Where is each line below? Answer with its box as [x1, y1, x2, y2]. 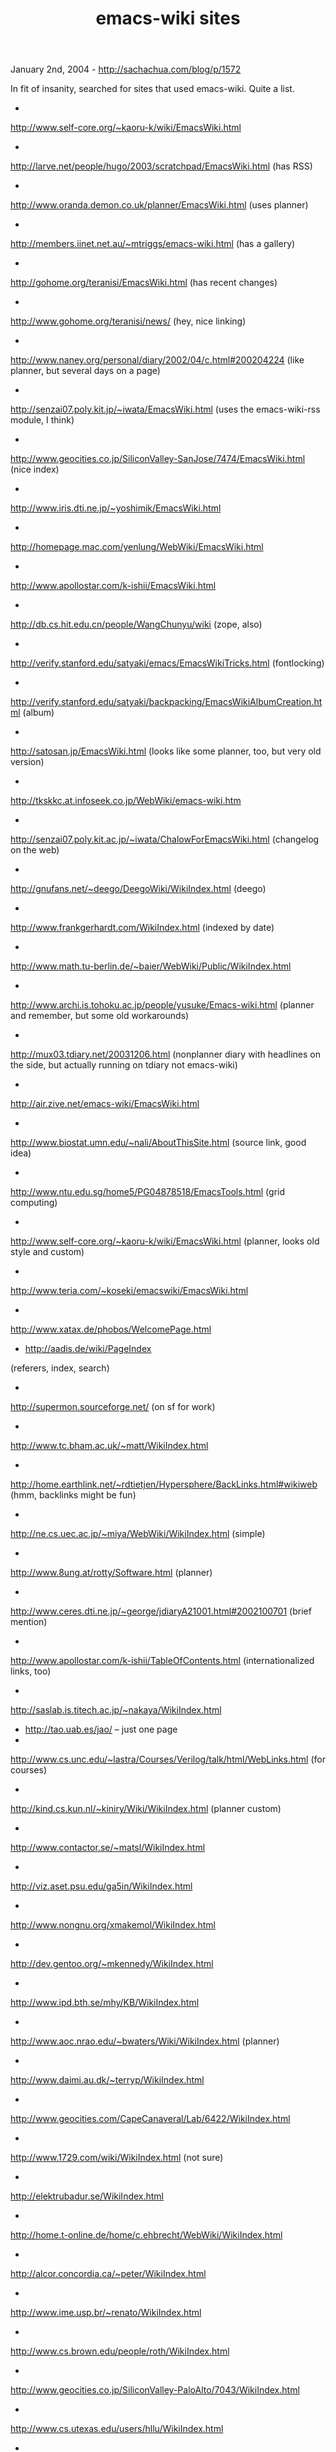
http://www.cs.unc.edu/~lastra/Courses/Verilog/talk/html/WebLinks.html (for [10, 1753, 326, 1766]
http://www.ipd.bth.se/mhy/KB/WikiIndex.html [10, 1997, 200, 2009]
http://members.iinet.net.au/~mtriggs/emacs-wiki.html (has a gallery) [10, 238, 296, 250]
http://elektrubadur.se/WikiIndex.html [10, 2190, 165, 2202]
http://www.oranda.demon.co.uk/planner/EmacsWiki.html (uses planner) [10, 199, 309, 211]
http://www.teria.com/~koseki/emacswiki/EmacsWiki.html [10, 1285, 249, 1297]
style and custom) [10, 1246, 85, 1258]
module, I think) [10, 414, 75, 426]
